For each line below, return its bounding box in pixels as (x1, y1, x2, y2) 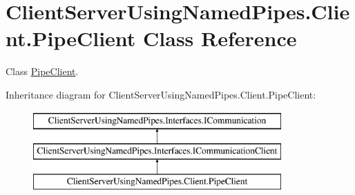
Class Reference (143, 24, 297, 52)
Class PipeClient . (6, 64, 79, 79)
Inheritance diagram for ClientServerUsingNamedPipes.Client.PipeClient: (6, 87, 316, 101)
